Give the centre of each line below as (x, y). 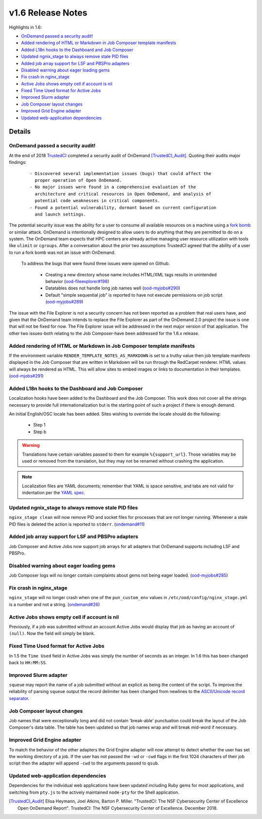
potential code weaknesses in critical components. (97, 201)
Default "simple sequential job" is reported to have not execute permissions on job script (134, 295)
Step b (40, 432)
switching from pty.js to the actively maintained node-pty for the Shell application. (94, 792)
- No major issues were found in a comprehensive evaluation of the (113, 187)
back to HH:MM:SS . (28, 662)
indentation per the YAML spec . (54, 493)
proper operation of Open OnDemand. (78, 180)
